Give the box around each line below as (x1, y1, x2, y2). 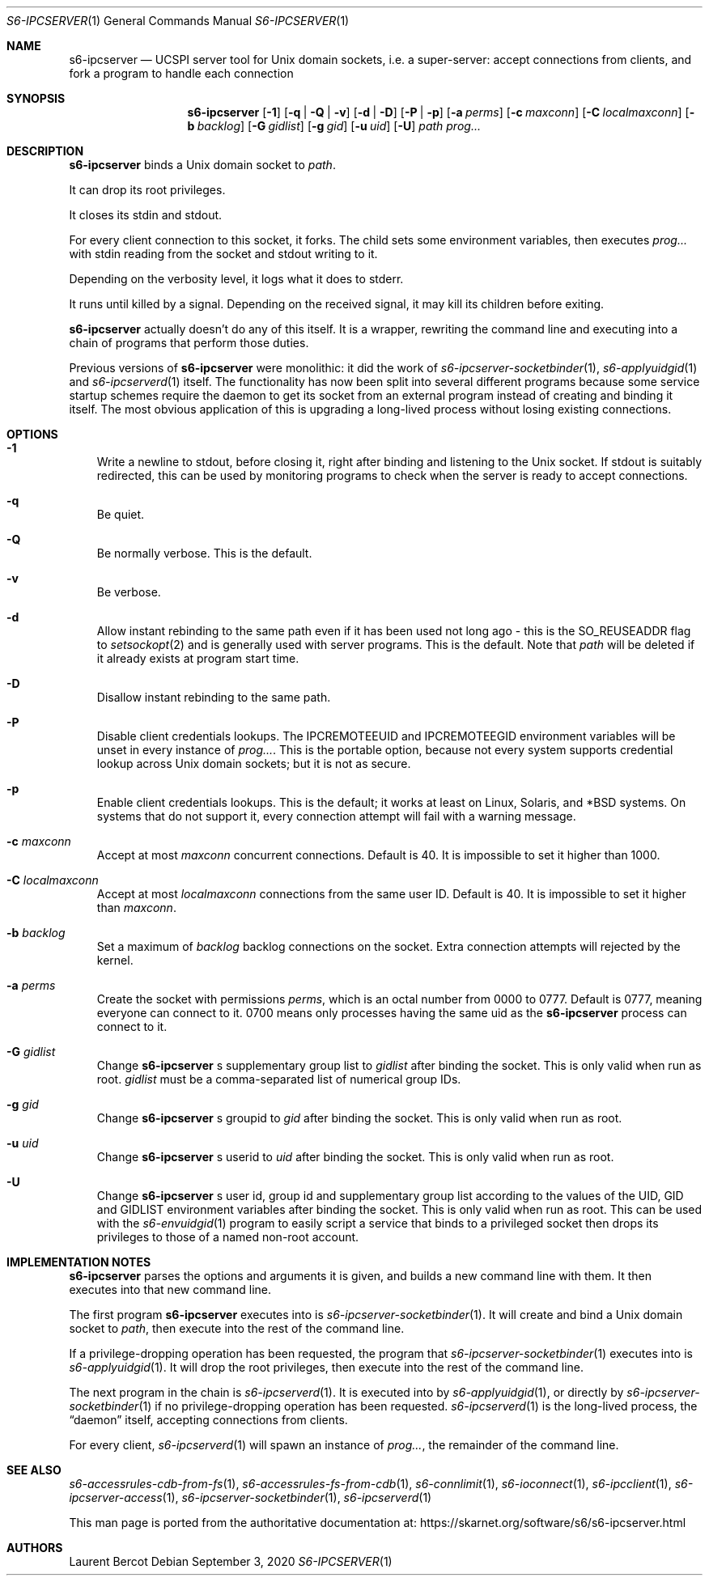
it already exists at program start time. (96, 651, 299, 665)
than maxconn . (96, 901, 176, 914)
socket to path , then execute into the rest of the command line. (69, 1321, 405, 1335)
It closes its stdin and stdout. (69, 208, 223, 222)
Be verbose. (96, 585, 161, 599)
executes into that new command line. (69, 1283, 271, 1296)
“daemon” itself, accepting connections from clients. (69, 1413, 348, 1427)
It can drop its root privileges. (69, 183, 226, 197)
